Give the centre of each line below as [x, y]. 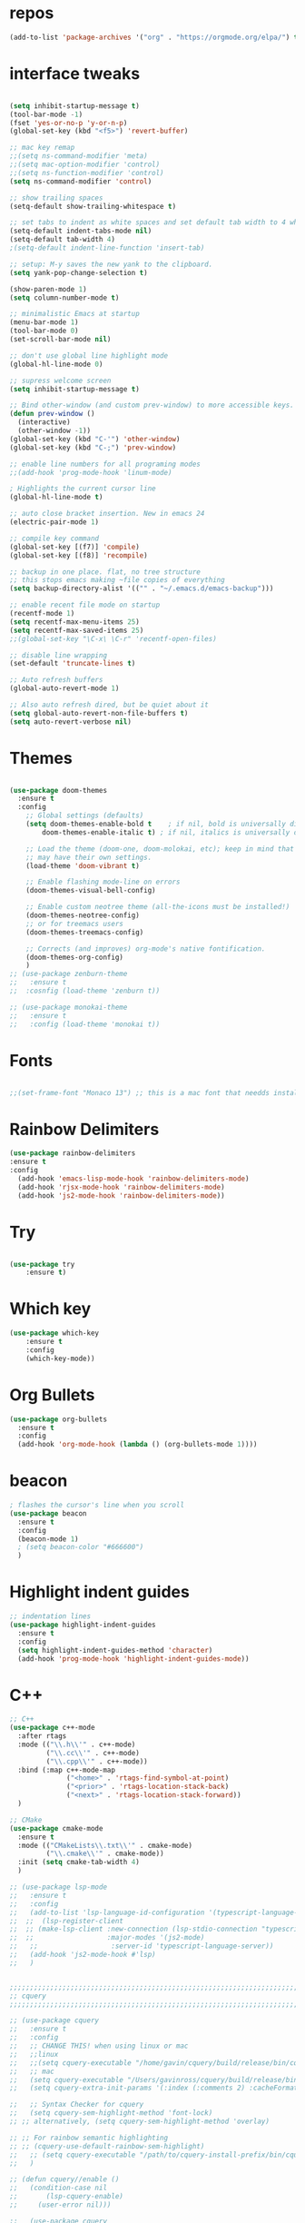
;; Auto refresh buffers [56, 680]
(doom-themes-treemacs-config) [85, 932]
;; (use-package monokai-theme [69, 1007]
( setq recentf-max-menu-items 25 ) [75, 622]
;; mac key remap [42, 148]
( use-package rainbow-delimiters [73, 1153]
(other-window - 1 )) [54, 430]
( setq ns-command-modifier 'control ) [81, 181]
